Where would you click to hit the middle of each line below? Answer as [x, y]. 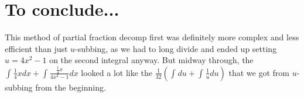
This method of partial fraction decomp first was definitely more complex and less [152, 37]
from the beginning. [71, 87]
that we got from [259, 72]
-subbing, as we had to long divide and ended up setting [176, 48]
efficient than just [36, 48]
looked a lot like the [117, 72]
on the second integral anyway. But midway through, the [151, 60]
